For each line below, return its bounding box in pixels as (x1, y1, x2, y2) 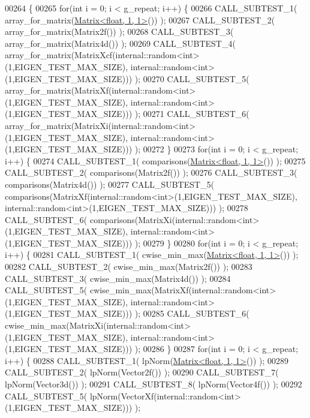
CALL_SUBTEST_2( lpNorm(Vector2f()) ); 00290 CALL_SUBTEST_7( (5, 366, 279, 378)
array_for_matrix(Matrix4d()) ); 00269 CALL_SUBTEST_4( (5, 37, 236, 49)
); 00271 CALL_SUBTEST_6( (134, 107, 249, 120)
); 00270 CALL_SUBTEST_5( (134, 72, 249, 85)
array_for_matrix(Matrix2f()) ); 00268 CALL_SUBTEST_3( (5, 25, 234, 38)
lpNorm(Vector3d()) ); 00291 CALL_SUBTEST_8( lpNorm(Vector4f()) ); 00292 (5, 378, 302, 390)
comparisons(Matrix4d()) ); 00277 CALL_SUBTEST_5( (5, 178, 215, 190)
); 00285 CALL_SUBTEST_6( (134, 307, 249, 320)
